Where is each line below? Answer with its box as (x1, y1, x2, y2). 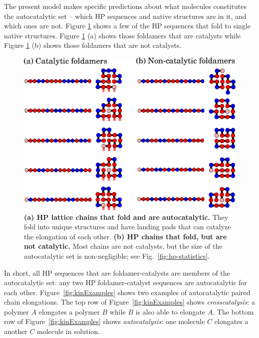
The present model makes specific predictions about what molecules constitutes (4, 1, 247, 11)
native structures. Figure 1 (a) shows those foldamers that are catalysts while (4, 30, 241, 40)
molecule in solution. (37, 326, 100, 337)
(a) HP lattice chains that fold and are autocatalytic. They (24, 211, 229, 222)
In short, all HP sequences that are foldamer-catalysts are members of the (4, 267, 230, 278)
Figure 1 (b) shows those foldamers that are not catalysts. (4, 40, 182, 50)
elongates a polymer (38, 306, 100, 317)
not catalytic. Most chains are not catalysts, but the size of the (24, 241, 223, 251)
